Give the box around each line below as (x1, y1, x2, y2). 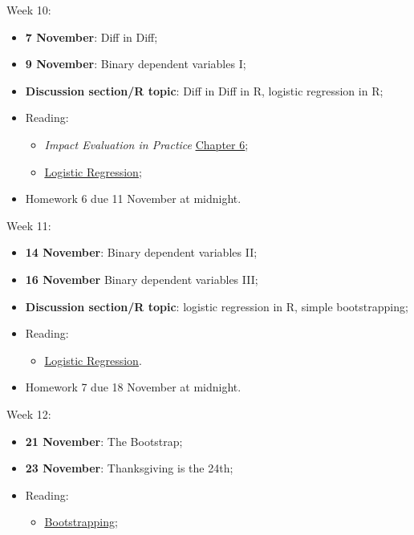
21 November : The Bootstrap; (25, 432, 183, 449)
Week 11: (6, 217, 51, 233)
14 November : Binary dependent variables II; (25, 244, 258, 261)
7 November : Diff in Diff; (25, 28, 158, 45)
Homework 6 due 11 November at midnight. (25, 190, 241, 207)
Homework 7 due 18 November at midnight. (25, 379, 241, 395)
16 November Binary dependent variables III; (25, 270, 258, 287)
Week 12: (6, 405, 51, 422)
